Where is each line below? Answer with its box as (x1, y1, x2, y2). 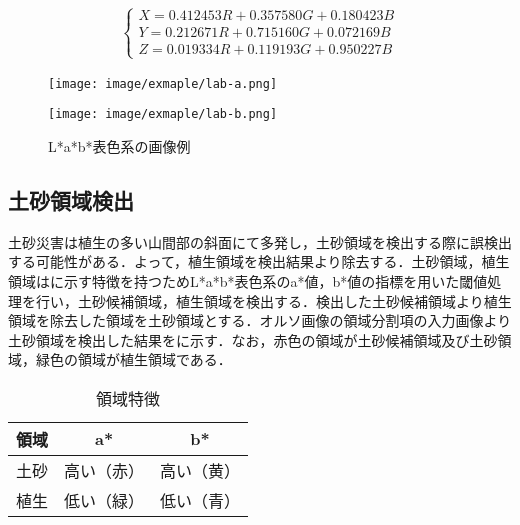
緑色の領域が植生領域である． (35, 349, 232, 370)
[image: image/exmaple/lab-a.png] (48, 76, 278, 91)
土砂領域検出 (8, 184, 134, 215)
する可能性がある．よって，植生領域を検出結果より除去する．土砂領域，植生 (8, 251, 510, 272)
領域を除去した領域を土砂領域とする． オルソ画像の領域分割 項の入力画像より (8, 310, 512, 331)
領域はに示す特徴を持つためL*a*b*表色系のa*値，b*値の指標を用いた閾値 (8, 270, 488, 291)
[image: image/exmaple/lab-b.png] (48, 107, 278, 122)
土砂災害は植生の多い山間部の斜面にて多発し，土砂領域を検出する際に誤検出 (8, 231, 512, 252)
